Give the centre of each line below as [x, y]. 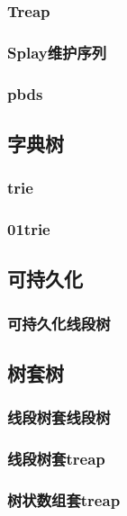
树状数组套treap [64, 500]
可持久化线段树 [59, 323]
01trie [29, 229]
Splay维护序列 [57, 52]
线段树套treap [56, 459]
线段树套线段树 [59, 417]
